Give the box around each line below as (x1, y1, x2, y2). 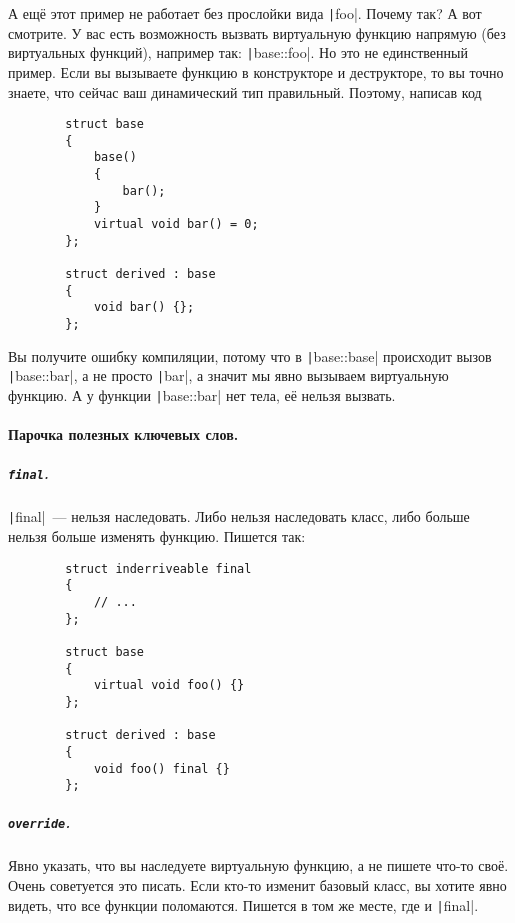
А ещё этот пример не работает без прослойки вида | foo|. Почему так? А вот (8, 3, 482, 23)
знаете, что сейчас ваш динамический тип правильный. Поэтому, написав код (8, 81, 482, 102)
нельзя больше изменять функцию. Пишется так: (8, 526, 306, 547)
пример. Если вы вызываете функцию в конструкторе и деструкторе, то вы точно (8, 61, 504, 82)
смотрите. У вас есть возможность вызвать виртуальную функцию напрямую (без (8, 22, 506, 43)
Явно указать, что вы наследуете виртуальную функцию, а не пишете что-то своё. (8, 855, 509, 876)
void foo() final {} (93, 761, 230, 776)
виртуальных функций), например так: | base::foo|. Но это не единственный (8, 42, 468, 63)
